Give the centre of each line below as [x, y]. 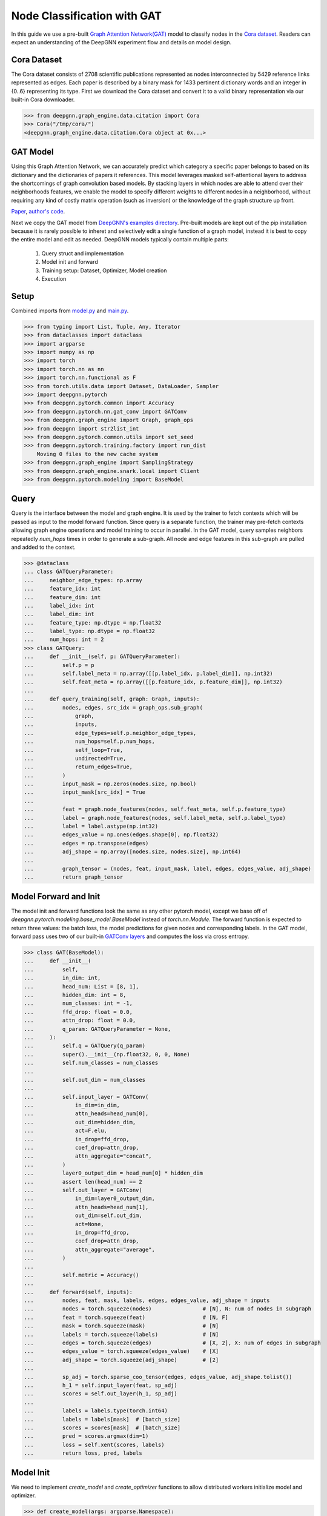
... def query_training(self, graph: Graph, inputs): [112, 699]
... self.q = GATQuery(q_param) [84, 1046]
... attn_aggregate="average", [90, 1249]
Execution [54, 278]
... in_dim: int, [62, 978]
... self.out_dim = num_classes [84, 1080]
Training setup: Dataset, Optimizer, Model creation [104, 270]
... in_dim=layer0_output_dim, [90, 1199]
